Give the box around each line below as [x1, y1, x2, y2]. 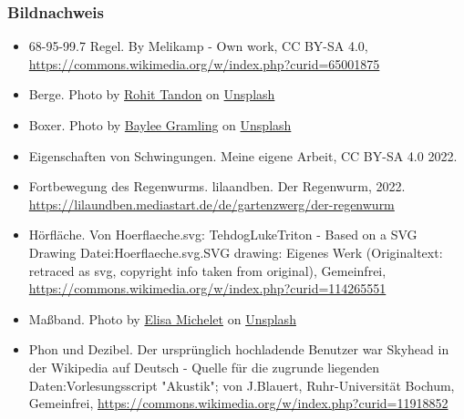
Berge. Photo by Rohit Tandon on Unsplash [28, 85, 275, 104]
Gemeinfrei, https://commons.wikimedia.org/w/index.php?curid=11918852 [28, 393, 449, 413]
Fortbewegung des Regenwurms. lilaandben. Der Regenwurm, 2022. [28, 177, 406, 196]
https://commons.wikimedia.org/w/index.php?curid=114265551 [28, 279, 387, 298]
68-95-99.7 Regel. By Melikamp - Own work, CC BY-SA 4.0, [28, 36, 368, 56]
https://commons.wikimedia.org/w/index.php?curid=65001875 [28, 54, 380, 73]
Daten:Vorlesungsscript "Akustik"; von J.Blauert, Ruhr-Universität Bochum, [28, 375, 455, 394]
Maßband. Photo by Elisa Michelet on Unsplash [28, 309, 296, 328]
